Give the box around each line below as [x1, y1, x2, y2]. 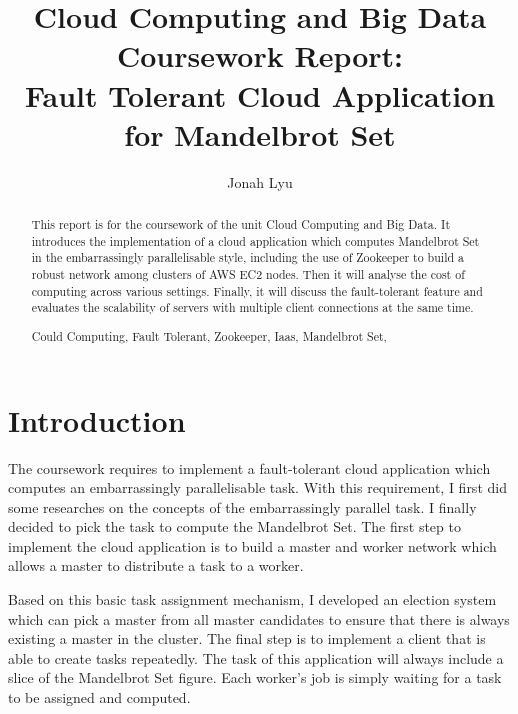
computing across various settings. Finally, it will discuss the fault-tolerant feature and [31, 282, 483, 299]
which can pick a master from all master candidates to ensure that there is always [8, 608, 510, 629]
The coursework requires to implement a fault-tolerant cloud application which [8, 457, 491, 478]
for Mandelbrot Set [124, 113, 396, 154]
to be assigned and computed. [8, 687, 191, 708]
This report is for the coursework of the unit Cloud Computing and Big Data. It [31, 216, 451, 233]
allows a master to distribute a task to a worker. [8, 555, 304, 576]
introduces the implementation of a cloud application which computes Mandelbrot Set [31, 232, 480, 249]
